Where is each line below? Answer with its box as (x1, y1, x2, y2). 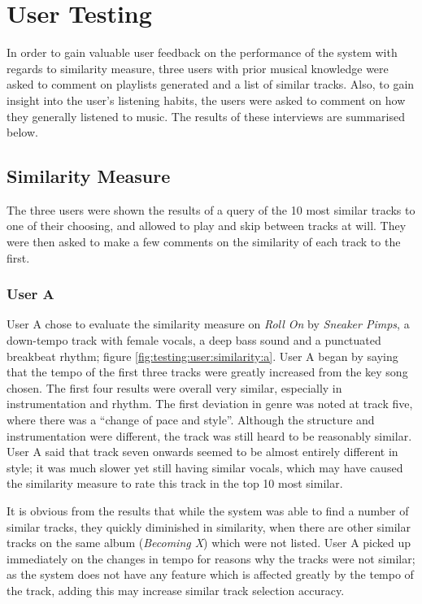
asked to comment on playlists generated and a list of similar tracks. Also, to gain (7, 76, 415, 93)
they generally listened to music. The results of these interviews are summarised (7, 107, 405, 124)
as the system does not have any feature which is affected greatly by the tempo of (7, 566, 414, 583)
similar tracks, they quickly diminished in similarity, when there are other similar (7, 518, 411, 535)
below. (7, 124, 38, 141)
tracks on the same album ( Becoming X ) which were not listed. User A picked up (7, 534, 411, 551)
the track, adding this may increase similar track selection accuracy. (7, 581, 345, 598)
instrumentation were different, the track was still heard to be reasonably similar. (7, 427, 412, 444)
